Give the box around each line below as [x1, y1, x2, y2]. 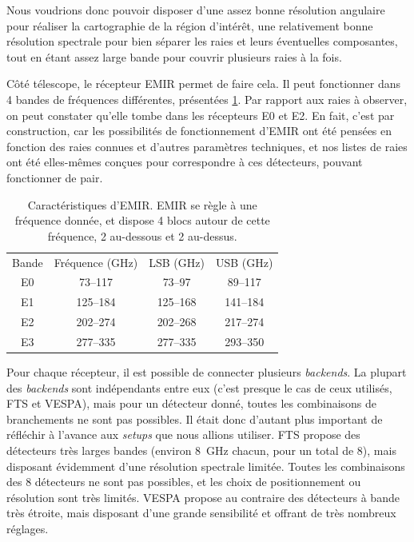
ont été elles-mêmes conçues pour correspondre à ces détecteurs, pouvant [6, 153, 363, 170]
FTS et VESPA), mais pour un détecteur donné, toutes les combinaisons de [6, 395, 377, 412]
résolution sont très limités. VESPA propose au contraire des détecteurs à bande [6, 488, 400, 505]
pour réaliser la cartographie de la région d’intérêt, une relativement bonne [6, 17, 373, 34]
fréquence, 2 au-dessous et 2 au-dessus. [47, 227, 237, 244]
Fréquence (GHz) [54, 253, 138, 270]
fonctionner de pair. [6, 169, 103, 185]
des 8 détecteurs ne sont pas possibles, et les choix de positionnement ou [6, 473, 361, 490]
